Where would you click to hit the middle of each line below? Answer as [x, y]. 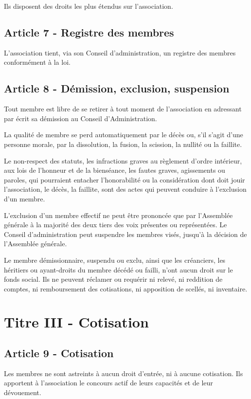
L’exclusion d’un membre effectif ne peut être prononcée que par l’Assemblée [118, 215]
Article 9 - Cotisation [59, 353]
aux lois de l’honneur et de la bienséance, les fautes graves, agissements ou [115, 170]
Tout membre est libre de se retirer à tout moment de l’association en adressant [123, 109]
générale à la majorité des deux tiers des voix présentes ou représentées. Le [116, 225]
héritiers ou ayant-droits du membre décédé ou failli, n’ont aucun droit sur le [118, 269]
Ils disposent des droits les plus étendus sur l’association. [89, 6]
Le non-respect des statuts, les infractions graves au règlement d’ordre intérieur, [123, 160]
